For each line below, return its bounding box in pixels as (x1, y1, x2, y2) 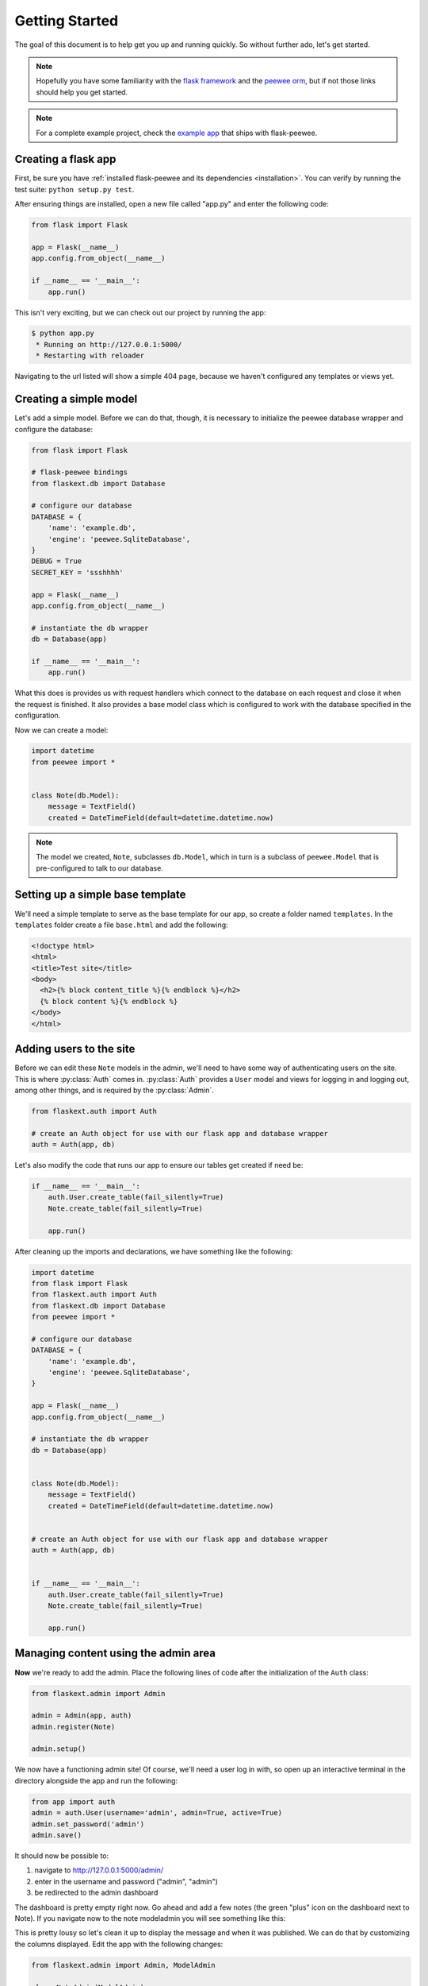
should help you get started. (36, 87, 128, 97)
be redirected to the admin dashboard (34, 1887, 159, 1898)
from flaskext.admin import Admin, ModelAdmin (31, 1961, 216, 1969)
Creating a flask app (14, 153, 117, 166)
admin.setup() (31, 1745, 86, 1753)
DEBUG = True (31, 557, 82, 566)
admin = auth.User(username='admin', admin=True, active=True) (31, 1808, 283, 1818)
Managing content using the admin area (14, 1647, 216, 1660)
